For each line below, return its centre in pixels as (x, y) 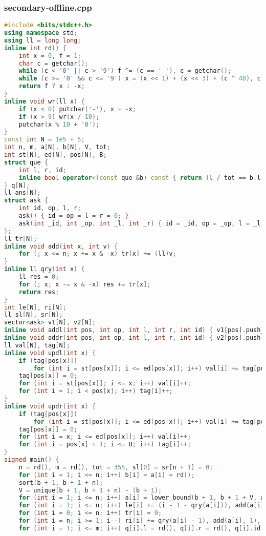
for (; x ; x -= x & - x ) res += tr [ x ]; (85, 284)
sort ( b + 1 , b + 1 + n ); (61, 482)
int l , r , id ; (42, 170)
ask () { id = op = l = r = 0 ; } (74, 216)
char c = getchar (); (53, 63)
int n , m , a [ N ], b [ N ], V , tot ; (57, 147)
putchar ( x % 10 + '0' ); (59, 124)
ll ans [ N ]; (23, 193)
